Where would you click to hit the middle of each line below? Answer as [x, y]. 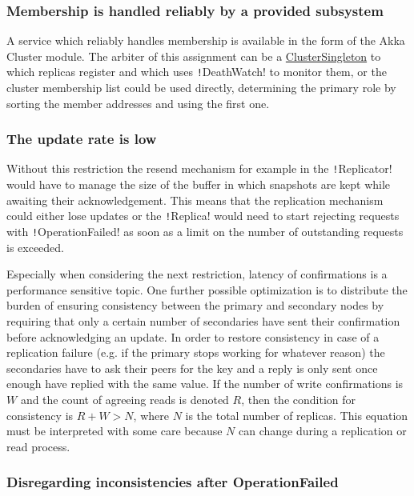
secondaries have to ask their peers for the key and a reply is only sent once [192, 368]
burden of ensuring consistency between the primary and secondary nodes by [195, 305]
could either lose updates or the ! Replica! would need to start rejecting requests [203, 216]
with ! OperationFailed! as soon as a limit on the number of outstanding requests [205, 231]
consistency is [40, 415]
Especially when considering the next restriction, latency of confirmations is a [197, 274]
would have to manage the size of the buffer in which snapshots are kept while [199, 184]
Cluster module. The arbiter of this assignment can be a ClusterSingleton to [194, 56]
